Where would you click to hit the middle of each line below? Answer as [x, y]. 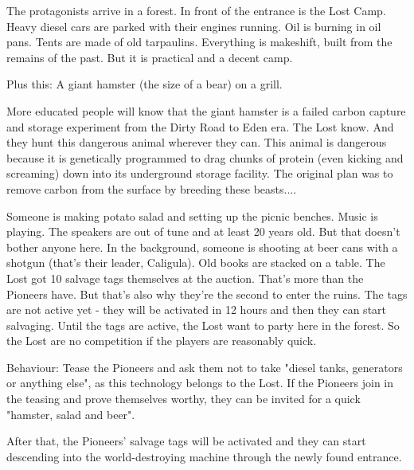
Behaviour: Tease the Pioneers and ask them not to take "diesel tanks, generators [205, 367]
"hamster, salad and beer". [71, 414]
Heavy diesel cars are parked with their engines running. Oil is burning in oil [194, 26]
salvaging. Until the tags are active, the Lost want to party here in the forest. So [203, 325]
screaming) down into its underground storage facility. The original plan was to [200, 173]
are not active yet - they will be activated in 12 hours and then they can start [197, 309]
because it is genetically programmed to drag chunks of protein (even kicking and [205, 157]
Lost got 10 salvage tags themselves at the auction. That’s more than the [185, 278]
